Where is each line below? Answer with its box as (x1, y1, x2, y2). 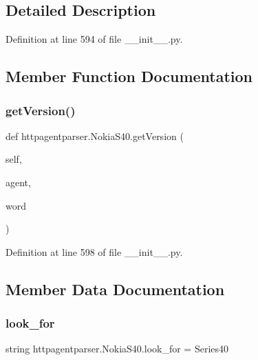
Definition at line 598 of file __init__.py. (6, 244, 183, 259)
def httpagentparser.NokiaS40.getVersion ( (6, 128, 184, 143)
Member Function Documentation (6, 66, 253, 87)
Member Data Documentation (6, 278, 225, 299)
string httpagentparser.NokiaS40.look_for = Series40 (6, 341, 229, 356)
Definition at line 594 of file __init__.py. (6, 32, 183, 46)
